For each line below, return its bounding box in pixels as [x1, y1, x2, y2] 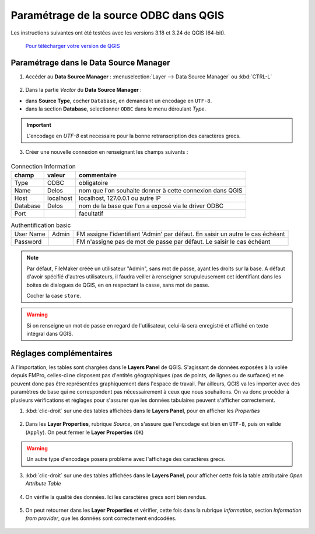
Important [26, 122, 52, 129]
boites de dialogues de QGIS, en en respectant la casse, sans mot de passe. [26, 281, 210, 288]
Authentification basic [10, 221, 71, 229]
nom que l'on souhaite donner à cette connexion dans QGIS [79, 186, 243, 194]
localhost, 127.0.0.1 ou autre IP [79, 194, 161, 202]
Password [14, 237, 42, 246]
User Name [14, 230, 46, 238]
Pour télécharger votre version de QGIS [25, 42, 120, 49]
